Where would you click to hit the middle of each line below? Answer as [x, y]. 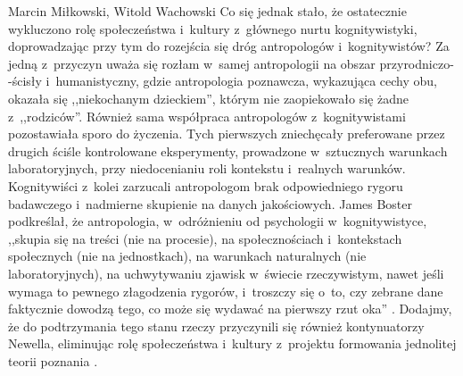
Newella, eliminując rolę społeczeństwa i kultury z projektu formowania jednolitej [232, 343]
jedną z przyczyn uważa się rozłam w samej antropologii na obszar [192, 63]
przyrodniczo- [417, 63]
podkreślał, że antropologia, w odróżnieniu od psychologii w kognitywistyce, [218, 221]
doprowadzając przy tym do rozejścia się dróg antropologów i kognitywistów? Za [229, 46]
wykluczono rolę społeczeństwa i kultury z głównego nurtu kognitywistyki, [213, 28]
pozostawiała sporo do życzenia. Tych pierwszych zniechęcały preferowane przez [227, 134]
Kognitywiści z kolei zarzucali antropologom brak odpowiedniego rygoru [206, 185]
